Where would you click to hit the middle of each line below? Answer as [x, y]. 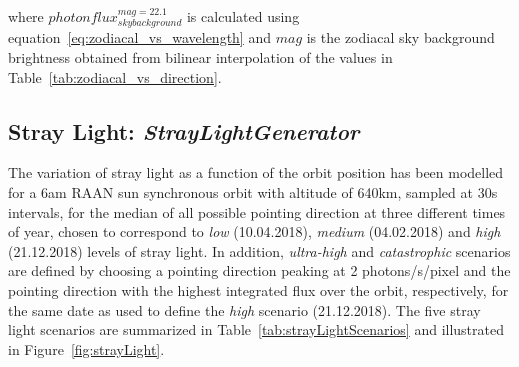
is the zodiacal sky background [400, 37]
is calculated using [243, 16]
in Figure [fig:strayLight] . [86, 348]
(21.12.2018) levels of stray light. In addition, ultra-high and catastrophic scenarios [259, 250]
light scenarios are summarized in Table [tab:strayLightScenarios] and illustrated [256, 329]
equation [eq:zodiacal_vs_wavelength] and [139, 37]
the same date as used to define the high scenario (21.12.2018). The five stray [244, 309]
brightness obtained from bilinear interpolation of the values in [200, 57]
